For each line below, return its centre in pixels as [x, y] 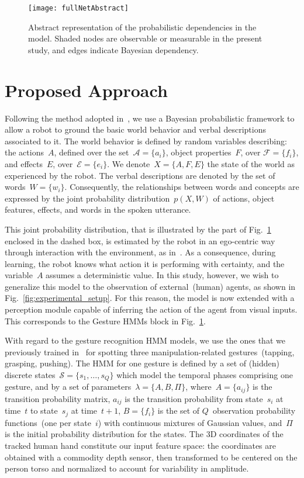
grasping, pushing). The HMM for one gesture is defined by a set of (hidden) [142, 363]
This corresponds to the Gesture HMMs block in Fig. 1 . [105, 321]
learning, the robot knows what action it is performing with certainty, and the [145, 263]
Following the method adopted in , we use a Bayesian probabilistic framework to [150, 118]
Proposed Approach [86, 90]
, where [198, 387]
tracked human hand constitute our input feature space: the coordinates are [141, 446]
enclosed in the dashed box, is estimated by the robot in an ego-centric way [140, 240]
